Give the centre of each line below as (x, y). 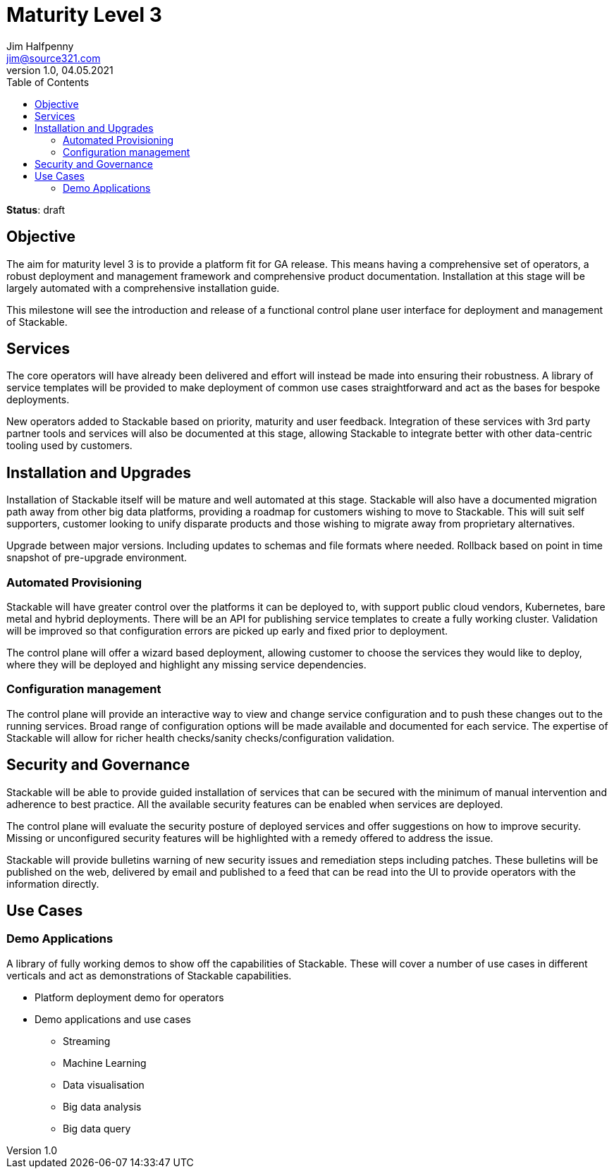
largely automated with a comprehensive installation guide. (143, 288)
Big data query (97, 1128)
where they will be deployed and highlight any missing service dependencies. (186, 665)
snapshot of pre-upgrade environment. (97, 558)
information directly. (53, 883)
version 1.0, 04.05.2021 (60, 70)
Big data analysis (102, 1106)
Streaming (87, 1041)
